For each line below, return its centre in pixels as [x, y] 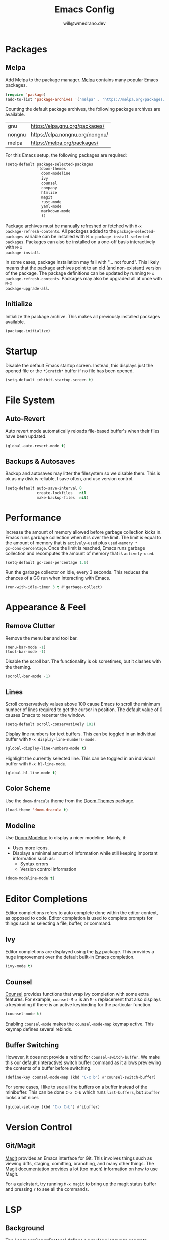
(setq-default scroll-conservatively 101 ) [50, 724]
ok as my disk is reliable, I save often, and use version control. [70, 479]
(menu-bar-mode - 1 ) [26, 647]
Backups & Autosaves [40, 461]
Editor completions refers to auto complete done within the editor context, [82, 913]
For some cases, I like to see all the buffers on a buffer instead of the [76, 1087]
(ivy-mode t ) [19, 966]
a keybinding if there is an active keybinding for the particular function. [78, 1005]
